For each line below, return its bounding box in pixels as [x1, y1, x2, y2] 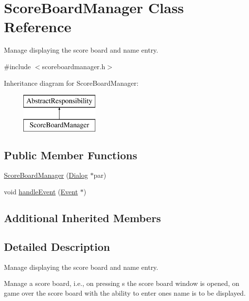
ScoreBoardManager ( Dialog [4, 170, 88, 180]
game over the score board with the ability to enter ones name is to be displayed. [4, 287, 246, 298]
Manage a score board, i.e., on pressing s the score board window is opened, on [4, 278, 240, 288]
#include [4, 61, 31, 71]
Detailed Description [4, 239, 110, 254]
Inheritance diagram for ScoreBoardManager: [4, 77, 139, 88]
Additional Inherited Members [4, 210, 161, 226]
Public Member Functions [4, 147, 137, 162]
